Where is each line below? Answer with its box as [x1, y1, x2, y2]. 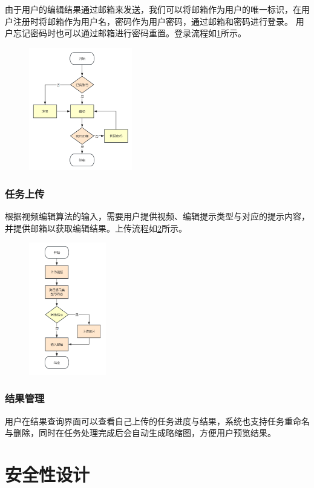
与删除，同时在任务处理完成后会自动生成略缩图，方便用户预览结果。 [5, 426, 276, 439]
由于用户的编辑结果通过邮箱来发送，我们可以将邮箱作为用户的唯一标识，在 [5, 3, 301, 15]
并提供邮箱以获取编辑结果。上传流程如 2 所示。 [5, 221, 187, 234]
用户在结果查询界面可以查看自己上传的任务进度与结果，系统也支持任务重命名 [5, 414, 310, 427]
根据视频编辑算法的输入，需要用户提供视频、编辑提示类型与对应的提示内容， [5, 210, 310, 223]
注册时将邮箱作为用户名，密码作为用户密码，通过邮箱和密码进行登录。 [13, 15, 293, 27]
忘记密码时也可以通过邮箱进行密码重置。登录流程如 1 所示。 [13, 27, 246, 39]
